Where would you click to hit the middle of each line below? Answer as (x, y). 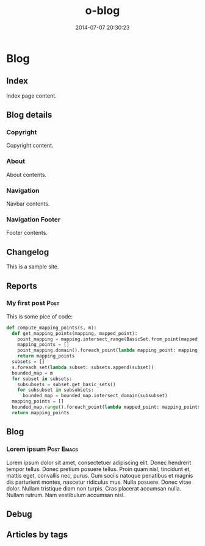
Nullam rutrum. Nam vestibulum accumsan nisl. (66, 495)
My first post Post (33, 303)
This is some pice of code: (40, 316)
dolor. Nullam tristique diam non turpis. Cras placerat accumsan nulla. (94, 488)
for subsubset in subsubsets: (56, 390)
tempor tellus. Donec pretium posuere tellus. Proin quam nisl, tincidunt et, (99, 469)
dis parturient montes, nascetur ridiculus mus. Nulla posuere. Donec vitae (99, 482)
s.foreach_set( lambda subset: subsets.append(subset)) (83, 367)
